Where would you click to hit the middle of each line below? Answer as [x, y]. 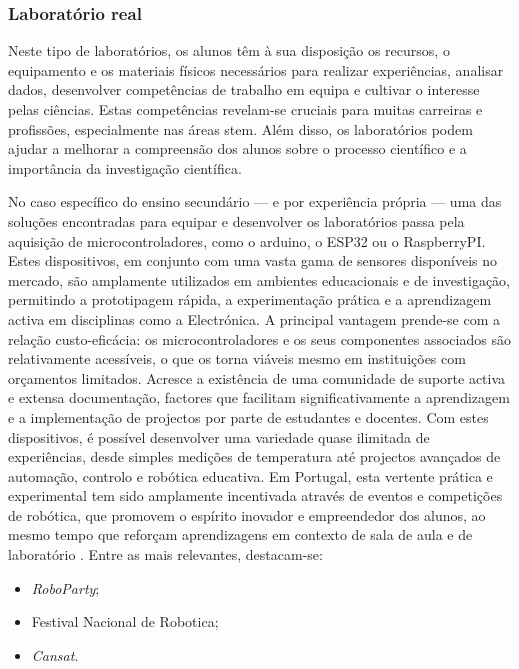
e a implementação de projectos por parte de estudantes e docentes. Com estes [248, 416]
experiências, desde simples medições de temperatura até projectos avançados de [254, 456]
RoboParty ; [65, 587]
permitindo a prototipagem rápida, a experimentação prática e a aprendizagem [250, 299]
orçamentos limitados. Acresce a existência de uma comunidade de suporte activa [257, 377]
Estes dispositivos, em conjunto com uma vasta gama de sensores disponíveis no [253, 260]
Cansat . [55, 654]
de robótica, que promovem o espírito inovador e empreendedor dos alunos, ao [247, 514]
